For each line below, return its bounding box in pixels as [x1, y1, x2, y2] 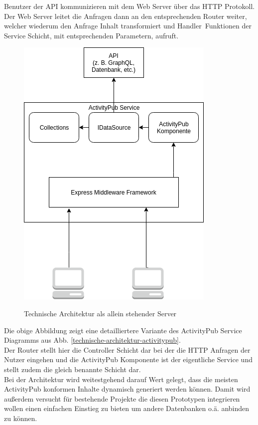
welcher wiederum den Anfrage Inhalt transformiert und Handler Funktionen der [4, 20, 252, 31]
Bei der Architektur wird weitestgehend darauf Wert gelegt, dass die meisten [4, 374, 238, 384]
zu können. [4, 413, 37, 423]
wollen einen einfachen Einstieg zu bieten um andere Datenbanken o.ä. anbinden [4, 403, 250, 414]
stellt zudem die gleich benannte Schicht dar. [4, 364, 141, 374]
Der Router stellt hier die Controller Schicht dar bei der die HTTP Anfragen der [4, 344, 251, 355]
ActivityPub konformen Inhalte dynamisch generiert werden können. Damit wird [4, 384, 251, 394]
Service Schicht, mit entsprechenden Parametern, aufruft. [4, 30, 179, 40]
